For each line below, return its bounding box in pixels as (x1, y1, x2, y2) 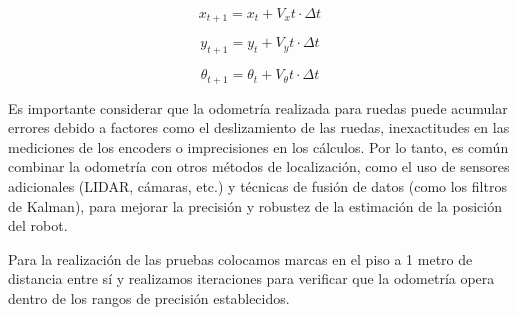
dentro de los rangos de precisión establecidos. (8, 288, 290, 309)
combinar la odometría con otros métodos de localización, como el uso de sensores (8, 156, 510, 177)
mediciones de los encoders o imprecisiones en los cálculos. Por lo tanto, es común (8, 136, 509, 157)
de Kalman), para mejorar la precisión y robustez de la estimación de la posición (8, 195, 502, 216)
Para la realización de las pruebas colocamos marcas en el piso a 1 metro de (8, 248, 473, 269)
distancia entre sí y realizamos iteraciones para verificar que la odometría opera (8, 268, 495, 289)
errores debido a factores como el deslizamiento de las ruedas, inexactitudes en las (8, 117, 510, 138)
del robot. (8, 215, 68, 236)
